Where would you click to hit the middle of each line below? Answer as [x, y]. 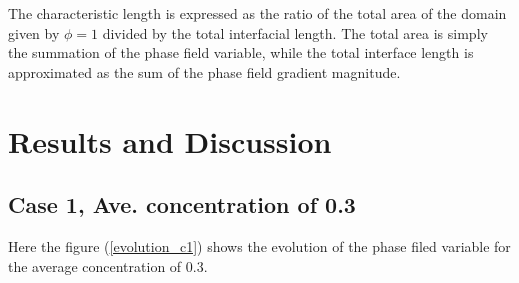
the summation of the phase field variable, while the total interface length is [241, 52]
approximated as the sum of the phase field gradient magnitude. [204, 71]
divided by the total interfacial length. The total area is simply [295, 32]
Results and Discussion [170, 140]
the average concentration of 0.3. [108, 265]
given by [34, 32]
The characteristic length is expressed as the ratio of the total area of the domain [257, 13]
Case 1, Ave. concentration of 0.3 [182, 204]
